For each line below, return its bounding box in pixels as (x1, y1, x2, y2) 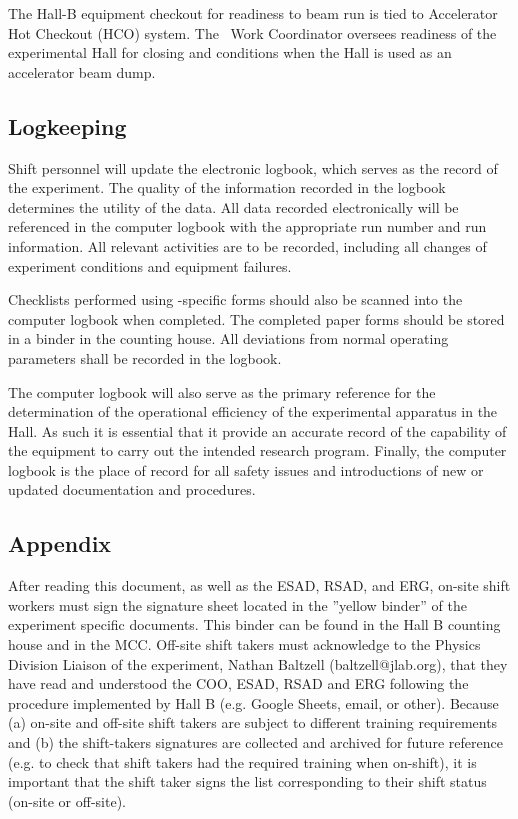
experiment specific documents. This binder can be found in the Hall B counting (8, 614, 501, 635)
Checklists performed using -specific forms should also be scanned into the (8, 289, 463, 310)
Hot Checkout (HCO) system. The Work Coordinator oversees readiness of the (8, 22, 497, 43)
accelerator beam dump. (8, 61, 156, 82)
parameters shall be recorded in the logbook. (8, 347, 282, 368)
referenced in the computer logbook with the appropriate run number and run (8, 216, 487, 237)
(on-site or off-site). (8, 790, 127, 811)
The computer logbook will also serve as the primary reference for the (8, 381, 436, 402)
